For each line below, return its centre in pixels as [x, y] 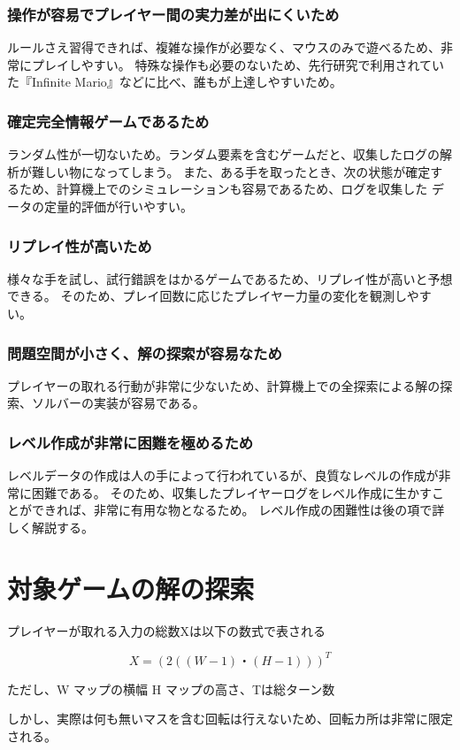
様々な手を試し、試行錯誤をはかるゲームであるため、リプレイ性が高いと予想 [230, 278]
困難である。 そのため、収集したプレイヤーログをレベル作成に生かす [232, 492]
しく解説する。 [50, 527]
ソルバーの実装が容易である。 [118, 403]
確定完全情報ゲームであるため [108, 121]
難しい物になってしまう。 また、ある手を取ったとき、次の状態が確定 [231, 171]
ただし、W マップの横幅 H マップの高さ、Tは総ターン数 [171, 689]
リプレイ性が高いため [80, 245]
